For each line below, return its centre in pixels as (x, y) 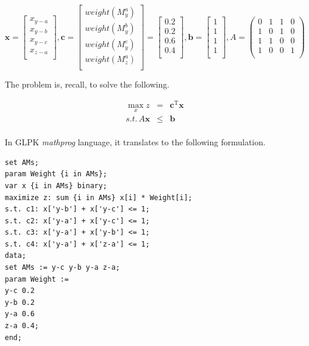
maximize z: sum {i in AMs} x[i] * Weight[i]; (99, 197)
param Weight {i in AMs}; (56, 174)
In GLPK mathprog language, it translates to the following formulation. (135, 142)
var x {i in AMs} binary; (56, 186)
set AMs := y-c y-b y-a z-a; (63, 268)
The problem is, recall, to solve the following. (87, 84)
